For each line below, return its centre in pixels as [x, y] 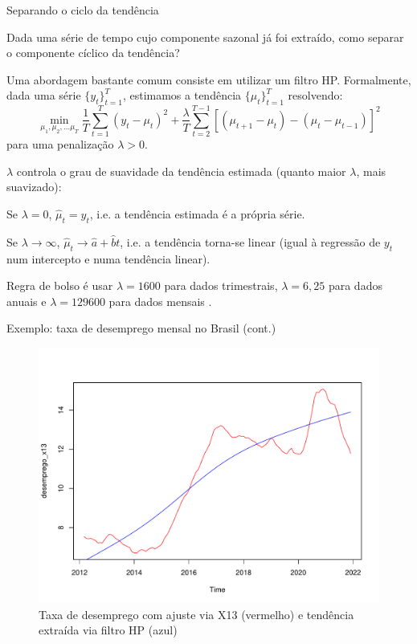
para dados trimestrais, [221, 285]
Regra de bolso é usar [60, 285]
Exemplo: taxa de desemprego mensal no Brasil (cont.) [141, 328]
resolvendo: [315, 95]
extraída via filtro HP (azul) [108, 630]
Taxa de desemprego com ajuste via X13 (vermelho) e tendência [196, 614]
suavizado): [34, 187]
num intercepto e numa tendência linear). [108, 258]
